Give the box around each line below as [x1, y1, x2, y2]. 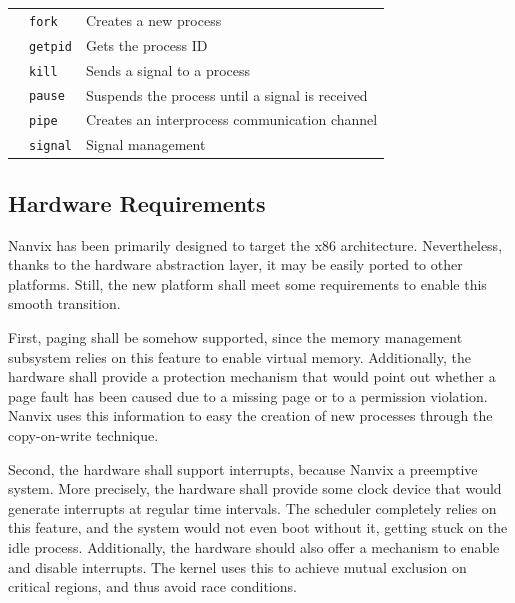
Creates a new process [85, 9, 222, 30]
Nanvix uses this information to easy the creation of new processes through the [8, 405, 493, 426]
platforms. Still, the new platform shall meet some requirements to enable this [8, 273, 487, 294]
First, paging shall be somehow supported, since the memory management [8, 327, 463, 348]
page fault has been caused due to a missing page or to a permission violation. [8, 385, 488, 406]
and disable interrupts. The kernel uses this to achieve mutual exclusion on [8, 556, 467, 577]
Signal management [85, 134, 206, 155]
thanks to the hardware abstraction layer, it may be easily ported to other [8, 254, 463, 275]
